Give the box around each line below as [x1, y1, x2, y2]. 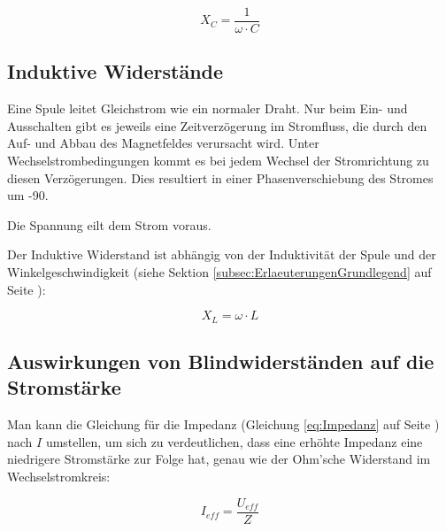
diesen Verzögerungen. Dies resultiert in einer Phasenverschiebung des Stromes [7, 168, 434, 187]
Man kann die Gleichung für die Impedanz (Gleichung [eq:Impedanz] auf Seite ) [7, 415, 440, 434]
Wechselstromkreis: [7, 467, 111, 486]
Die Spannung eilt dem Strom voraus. [7, 215, 211, 234]
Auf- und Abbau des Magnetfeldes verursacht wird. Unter [7, 134, 319, 152]
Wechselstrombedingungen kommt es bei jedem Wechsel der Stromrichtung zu [7, 151, 429, 170]
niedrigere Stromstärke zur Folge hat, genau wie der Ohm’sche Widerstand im [7, 450, 431, 468]
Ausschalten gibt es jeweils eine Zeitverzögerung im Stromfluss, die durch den [7, 116, 427, 135]
